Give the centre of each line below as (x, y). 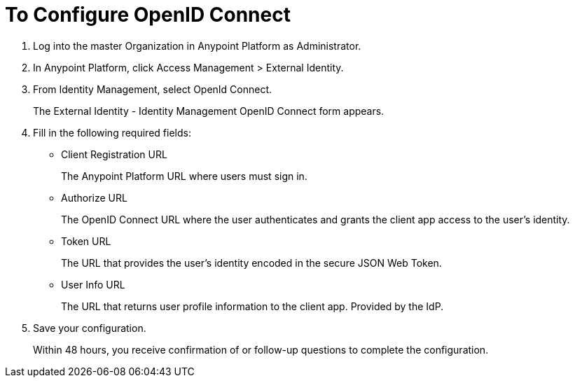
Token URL (86, 241)
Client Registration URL (114, 154)
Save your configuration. (90, 328)
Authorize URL (94, 197)
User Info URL (93, 284)
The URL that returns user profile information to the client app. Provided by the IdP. (252, 306)
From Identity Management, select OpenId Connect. (153, 89)
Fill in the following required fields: (112, 132)
